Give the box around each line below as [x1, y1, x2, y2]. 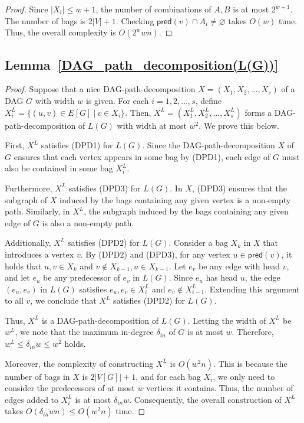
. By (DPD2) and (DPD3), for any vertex [80, 248, 230, 260]
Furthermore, [5, 181, 52, 194]
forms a [244, 106, 272, 118]
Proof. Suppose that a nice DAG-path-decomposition [5, 83, 196, 95]
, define [195, 94, 222, 106]
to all [5, 294, 24, 307]
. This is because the [213, 357, 288, 369]
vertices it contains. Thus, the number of [146, 382, 293, 394]
